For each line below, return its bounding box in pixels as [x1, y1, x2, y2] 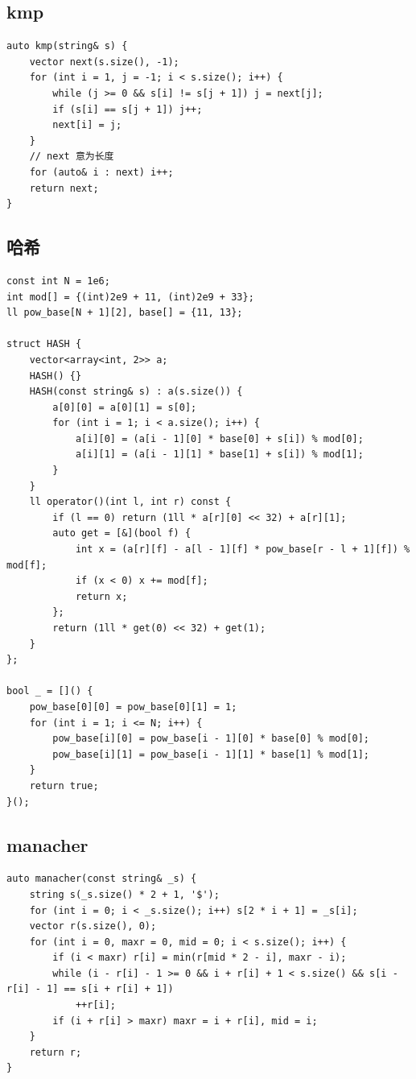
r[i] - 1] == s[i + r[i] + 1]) [6, 983, 174, 995]
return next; [29, 182, 99, 194]
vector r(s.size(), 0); [29, 920, 157, 932]
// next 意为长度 [29, 151, 114, 163]
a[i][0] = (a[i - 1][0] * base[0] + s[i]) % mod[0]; [75, 432, 364, 444]
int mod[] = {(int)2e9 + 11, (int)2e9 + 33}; [6, 291, 254, 303]
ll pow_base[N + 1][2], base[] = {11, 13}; [6, 307, 243, 319]
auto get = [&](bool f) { [52, 527, 192, 539]
